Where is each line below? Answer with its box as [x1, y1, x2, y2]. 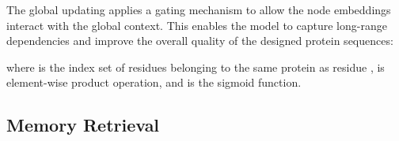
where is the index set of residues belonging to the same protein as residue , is [6, 58, 385, 75]
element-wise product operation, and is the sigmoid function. [6, 74, 302, 91]
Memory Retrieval [6, 113, 160, 137]
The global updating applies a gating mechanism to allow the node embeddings [6, 2, 391, 17]
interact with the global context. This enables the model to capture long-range [6, 17, 387, 33]
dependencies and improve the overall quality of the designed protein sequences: [6, 32, 393, 49]
